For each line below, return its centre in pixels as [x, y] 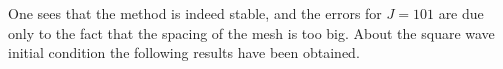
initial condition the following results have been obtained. [184, 52]
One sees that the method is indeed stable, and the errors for [195, 13]
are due [461, 13]
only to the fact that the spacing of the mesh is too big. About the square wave [251, 32]
